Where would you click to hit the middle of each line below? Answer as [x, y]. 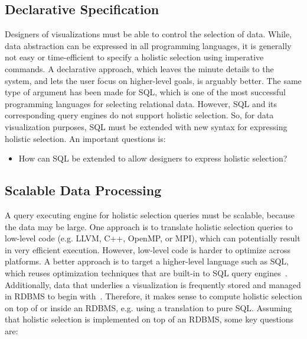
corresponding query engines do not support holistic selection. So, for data [139, 115]
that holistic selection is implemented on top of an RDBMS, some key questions [149, 319]
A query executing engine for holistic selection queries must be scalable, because [150, 214]
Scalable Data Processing [83, 190]
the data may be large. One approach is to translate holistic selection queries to [149, 226]
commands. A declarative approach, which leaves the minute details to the [139, 68]
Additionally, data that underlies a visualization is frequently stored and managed [153, 284]
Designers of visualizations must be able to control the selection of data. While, [148, 34]
